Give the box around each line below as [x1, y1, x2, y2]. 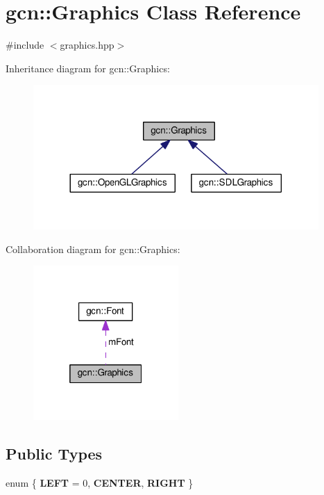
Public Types [6, 443, 103, 464]
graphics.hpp [60, 38, 114, 52]
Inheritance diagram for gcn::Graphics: [6, 60, 170, 75]
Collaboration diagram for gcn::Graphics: [6, 241, 180, 256]
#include [6, 38, 44, 52]
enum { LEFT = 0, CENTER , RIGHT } [6, 476, 194, 490]
